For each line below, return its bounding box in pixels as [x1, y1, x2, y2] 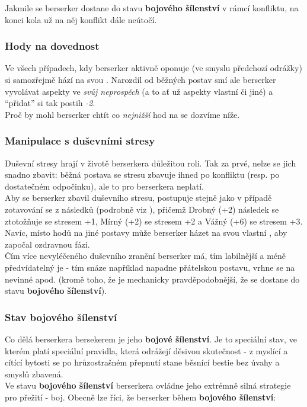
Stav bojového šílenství [5, 309, 117, 324]
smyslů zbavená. [5, 367, 63, 380]
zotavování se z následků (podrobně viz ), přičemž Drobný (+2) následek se [5, 203, 279, 215]
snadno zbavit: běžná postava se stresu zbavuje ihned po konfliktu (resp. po [5, 168, 280, 181]
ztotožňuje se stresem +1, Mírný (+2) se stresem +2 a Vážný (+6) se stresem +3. [5, 214, 303, 227]
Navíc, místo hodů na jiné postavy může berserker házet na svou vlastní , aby [5, 226, 287, 239]
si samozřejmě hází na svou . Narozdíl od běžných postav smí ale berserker [5, 73, 276, 85]
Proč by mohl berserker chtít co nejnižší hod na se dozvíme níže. [5, 108, 240, 120]
